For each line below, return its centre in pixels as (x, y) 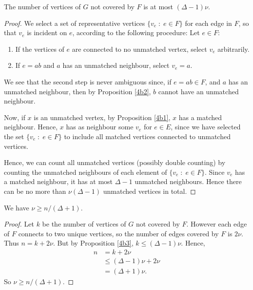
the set (14, 136)
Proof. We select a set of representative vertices (75, 23)
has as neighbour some (100, 127)
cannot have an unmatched (198, 91)
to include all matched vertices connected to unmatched (147, 136)
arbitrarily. (234, 49)
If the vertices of (40, 49)
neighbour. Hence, (31, 127)
